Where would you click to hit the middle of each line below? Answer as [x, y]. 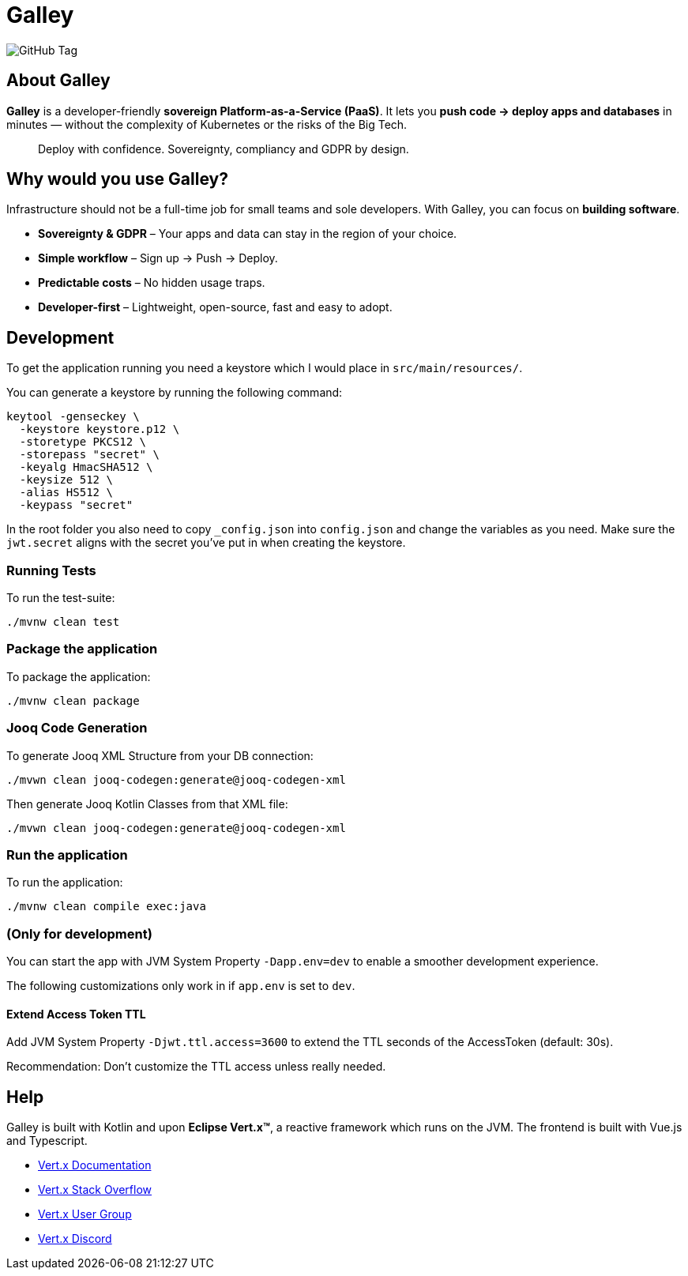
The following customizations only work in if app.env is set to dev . [181, 986]
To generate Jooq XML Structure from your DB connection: [160, 755]
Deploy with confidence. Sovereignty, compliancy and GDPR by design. [224, 149]
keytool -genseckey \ [73, 417]
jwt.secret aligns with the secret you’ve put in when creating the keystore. [206, 543]
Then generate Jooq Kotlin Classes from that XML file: [147, 804]
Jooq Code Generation [77, 728]
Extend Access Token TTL [76, 1014]
